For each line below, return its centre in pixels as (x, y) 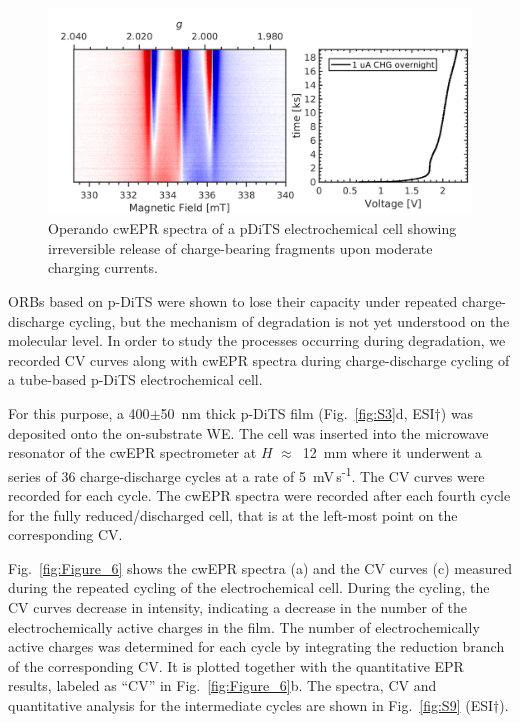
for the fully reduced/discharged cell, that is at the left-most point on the (233, 514)
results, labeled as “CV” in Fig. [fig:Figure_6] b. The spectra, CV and (222, 685)
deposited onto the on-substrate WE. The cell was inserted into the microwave (248, 432)
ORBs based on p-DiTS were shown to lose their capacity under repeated (233, 300)
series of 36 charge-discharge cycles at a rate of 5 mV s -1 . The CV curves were (246, 474)
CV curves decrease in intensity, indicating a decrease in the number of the (237, 606)
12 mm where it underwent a (392, 452)
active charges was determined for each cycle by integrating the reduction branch (256, 646)
